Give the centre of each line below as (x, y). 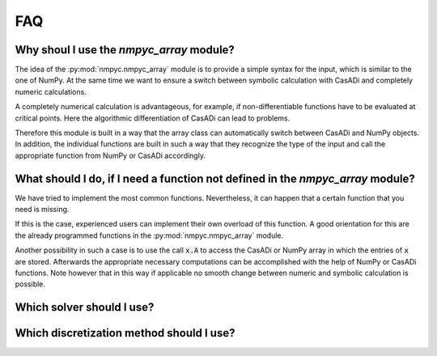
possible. (30, 284)
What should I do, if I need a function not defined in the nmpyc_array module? (215, 178)
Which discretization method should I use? (125, 333)
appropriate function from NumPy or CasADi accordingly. (110, 155)
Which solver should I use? (85, 307)
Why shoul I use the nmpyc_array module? (125, 50)
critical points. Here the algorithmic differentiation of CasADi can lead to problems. (153, 118)
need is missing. (42, 210)
